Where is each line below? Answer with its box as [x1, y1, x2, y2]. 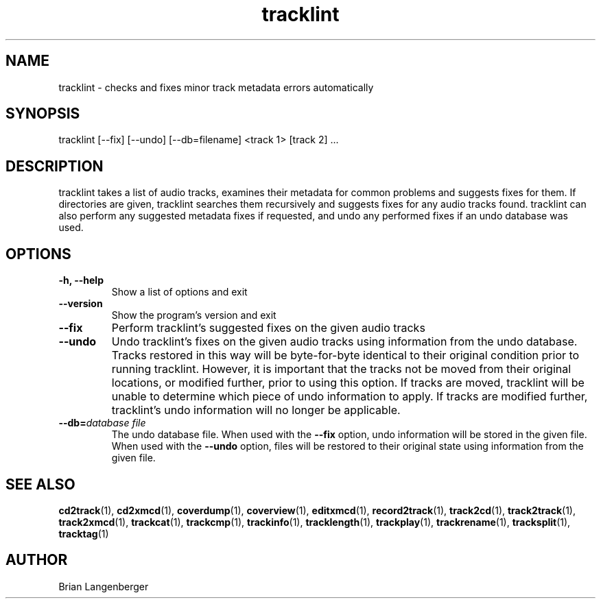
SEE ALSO [5, 475, 75, 493]
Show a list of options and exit [111, 286, 248, 298]
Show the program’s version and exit [111, 309, 276, 322]
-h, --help [58, 274, 104, 287]
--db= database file [58, 417, 146, 429]
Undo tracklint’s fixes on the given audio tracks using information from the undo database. [111, 335, 578, 349]
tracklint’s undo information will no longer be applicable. [111, 403, 401, 418]
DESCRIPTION [5, 157, 104, 175]
